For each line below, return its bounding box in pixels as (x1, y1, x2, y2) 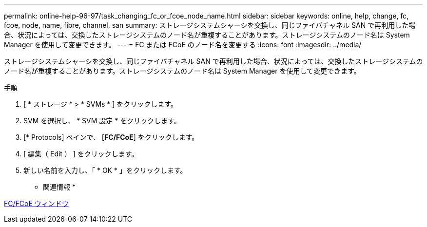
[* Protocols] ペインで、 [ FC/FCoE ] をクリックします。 (23, 133, 199, 141)
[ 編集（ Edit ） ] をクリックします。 (23, 150, 138, 158)
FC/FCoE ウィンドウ (4, 199, 69, 208)
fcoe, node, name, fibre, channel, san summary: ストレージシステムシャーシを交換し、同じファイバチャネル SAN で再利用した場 (4, 21, 416, 29)
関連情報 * (43, 183, 76, 191)
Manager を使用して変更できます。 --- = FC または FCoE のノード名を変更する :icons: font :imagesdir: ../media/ (4, 40, 362, 49)
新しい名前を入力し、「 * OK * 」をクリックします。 (23, 166, 187, 174)
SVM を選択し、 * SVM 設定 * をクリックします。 (23, 116, 181, 125)
